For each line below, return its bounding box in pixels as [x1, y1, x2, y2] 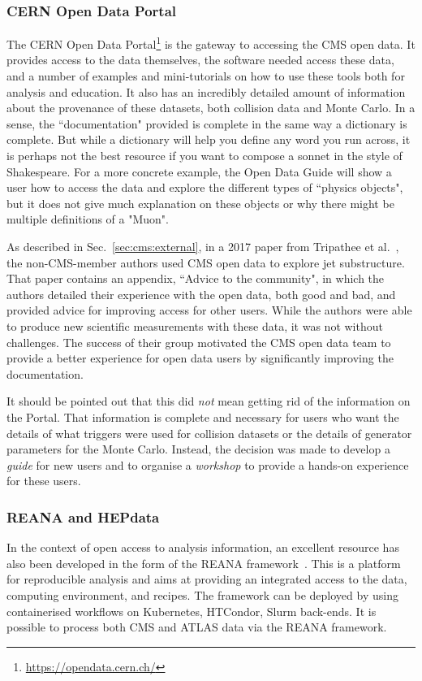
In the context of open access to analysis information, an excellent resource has [6, 539, 399, 556]
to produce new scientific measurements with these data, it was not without [6, 317, 383, 334]
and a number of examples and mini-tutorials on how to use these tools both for [6, 67, 405, 85]
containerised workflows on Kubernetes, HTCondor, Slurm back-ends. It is [6, 602, 377, 619]
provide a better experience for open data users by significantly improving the [6, 349, 394, 367]
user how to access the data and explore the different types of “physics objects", [6, 179, 403, 196]
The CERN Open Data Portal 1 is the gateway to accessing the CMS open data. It [6, 33, 416, 52]
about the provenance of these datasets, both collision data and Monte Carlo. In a [6, 99, 416, 116]
